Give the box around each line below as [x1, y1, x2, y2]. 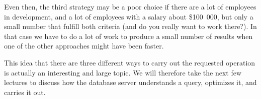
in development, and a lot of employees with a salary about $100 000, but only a [4, 11, 253, 21]
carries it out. [4, 86, 46, 97]
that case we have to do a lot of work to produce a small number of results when [4, 30, 253, 41]
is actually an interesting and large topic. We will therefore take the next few [4, 67, 242, 77]
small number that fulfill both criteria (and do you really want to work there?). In [4, 21, 257, 31]
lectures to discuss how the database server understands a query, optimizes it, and [4, 77, 257, 87]
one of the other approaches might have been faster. [4, 40, 164, 51]
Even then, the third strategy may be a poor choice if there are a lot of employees [4, 1, 256, 11]
